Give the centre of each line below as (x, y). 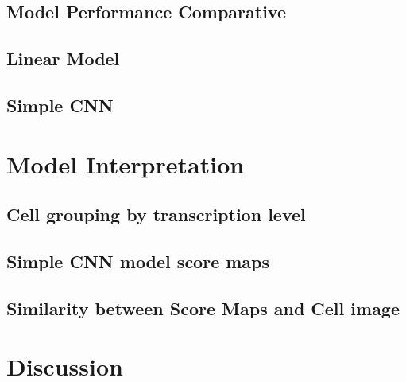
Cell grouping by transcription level (156, 214)
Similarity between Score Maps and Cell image (203, 308)
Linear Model (63, 58)
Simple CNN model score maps (138, 261)
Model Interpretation (126, 164)
